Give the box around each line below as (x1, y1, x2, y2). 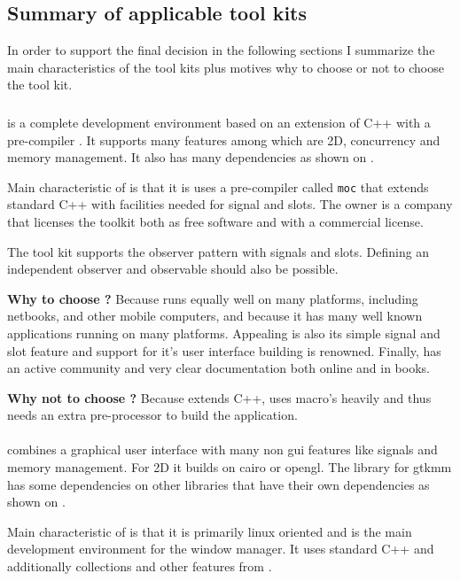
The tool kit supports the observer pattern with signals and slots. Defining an (7, 242, 430, 260)
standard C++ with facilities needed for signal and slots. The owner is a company (7, 195, 453, 213)
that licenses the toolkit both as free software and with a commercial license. (7, 212, 424, 230)
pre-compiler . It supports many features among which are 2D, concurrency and (7, 130, 441, 149)
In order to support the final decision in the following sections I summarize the (7, 41, 435, 59)
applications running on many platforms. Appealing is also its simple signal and (7, 323, 441, 342)
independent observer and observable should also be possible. (7, 260, 339, 278)
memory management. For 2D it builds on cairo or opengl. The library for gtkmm (7, 458, 452, 476)
